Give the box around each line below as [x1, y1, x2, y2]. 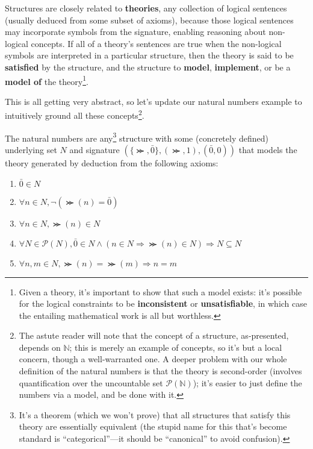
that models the [238, 143, 297, 155]
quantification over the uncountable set [19, 376, 163, 389]
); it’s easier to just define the [193, 376, 302, 389]
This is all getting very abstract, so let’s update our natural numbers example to [5, 95, 302, 107]
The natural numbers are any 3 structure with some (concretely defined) [5, 130, 268, 144]
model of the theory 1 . [5, 73, 88, 87]
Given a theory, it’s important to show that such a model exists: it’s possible [19, 285, 302, 298]
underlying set [5, 143, 57, 155]
